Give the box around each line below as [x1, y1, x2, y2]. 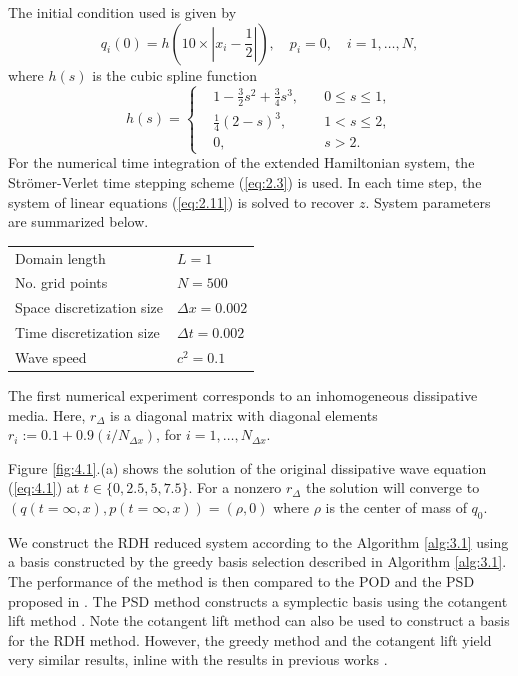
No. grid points [15, 272, 108, 293]
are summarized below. [8, 211, 149, 232]
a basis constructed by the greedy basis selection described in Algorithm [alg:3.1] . [8, 551, 507, 572]
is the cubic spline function [92, 64, 257, 85]
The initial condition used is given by [8, 2, 237, 22]
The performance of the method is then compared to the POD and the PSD [8, 571, 475, 591]
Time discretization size [15, 322, 160, 343]
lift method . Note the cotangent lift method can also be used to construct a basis [8, 610, 510, 631]
